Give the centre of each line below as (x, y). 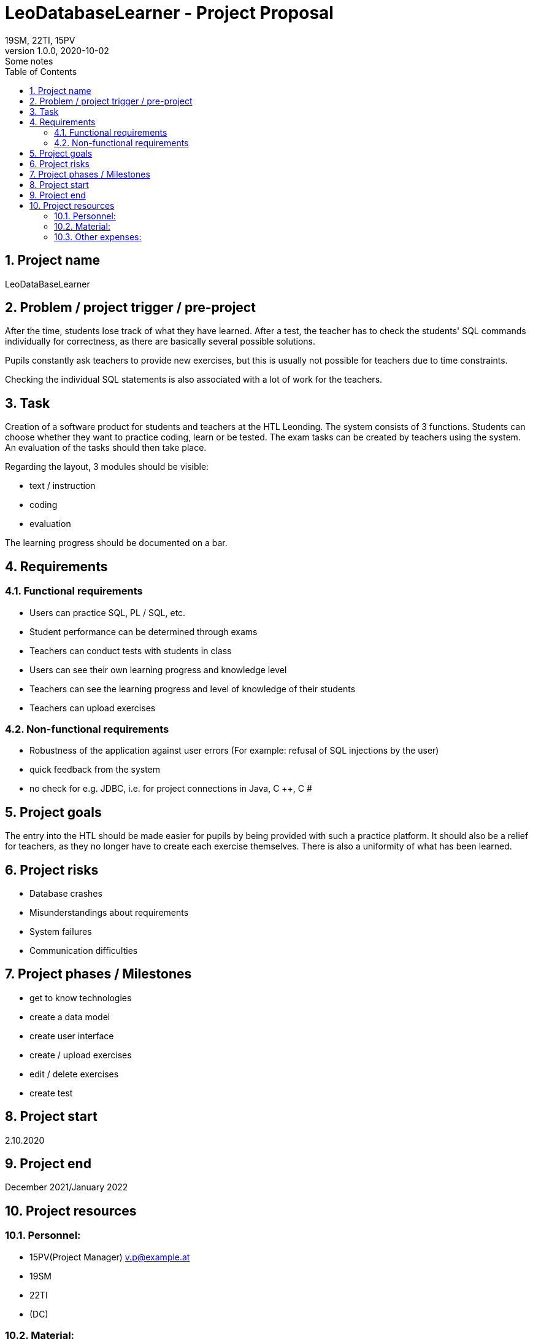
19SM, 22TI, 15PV (40, 40)
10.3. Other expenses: (98, 236)
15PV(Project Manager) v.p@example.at (110, 1257)
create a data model (70, 1017)
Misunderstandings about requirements (109, 912)
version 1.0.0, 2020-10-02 (57, 50)
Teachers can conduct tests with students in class (131, 650)
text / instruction (63, 486)
